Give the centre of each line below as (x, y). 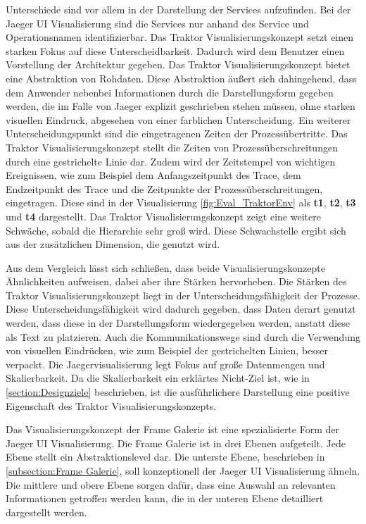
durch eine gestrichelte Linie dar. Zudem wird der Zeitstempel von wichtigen (171, 161)
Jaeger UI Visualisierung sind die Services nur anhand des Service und (157, 23)
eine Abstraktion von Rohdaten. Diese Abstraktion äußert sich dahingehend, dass (181, 78)
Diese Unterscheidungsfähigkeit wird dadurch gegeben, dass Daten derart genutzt (181, 309)
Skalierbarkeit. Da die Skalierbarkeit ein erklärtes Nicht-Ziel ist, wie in (158, 378)
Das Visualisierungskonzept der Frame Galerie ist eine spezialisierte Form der (172, 429)
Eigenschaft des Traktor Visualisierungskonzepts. (111, 405)
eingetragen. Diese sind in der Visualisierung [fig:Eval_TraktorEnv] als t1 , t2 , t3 (181, 202)
